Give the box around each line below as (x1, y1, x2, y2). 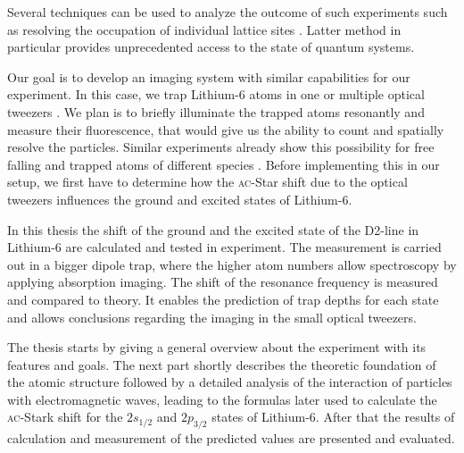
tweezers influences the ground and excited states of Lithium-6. (7, 189, 352, 208)
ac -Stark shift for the (7, 407, 123, 426)
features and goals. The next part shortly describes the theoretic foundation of (7, 355, 436, 373)
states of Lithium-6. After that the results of (211, 407, 455, 426)
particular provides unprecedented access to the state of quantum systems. (7, 38, 415, 56)
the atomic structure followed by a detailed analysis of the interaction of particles (7, 373, 452, 391)
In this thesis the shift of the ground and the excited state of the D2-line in (7, 220, 419, 239)
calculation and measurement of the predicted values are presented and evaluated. (7, 429, 455, 448)
